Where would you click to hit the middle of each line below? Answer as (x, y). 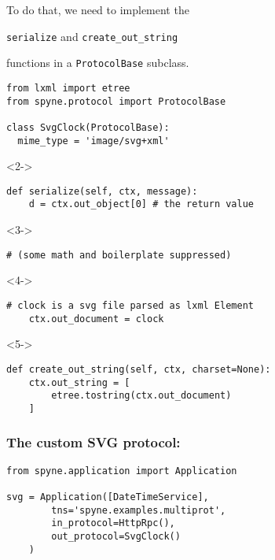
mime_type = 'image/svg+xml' (93, 141)
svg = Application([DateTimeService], (108, 497)
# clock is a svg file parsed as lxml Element (130, 305)
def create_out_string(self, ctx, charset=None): (139, 369)
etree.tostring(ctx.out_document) (141, 396)
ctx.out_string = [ (79, 382)
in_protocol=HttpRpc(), (113, 523)
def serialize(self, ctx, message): (102, 191)
